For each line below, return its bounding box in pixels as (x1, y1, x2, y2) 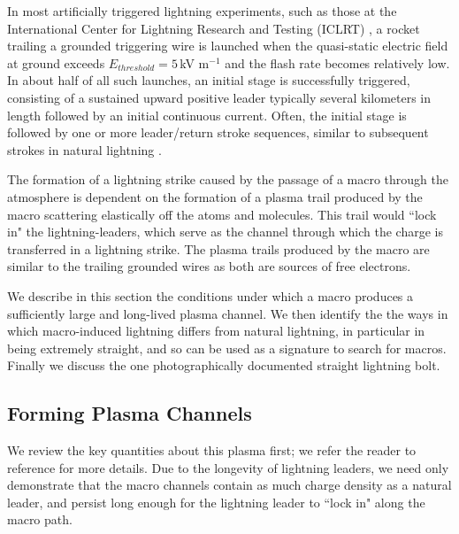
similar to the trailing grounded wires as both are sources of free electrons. (7, 257, 411, 275)
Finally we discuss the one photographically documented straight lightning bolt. (7, 356, 440, 375)
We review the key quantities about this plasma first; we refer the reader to (7, 441, 417, 460)
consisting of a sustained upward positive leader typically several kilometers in (7, 88, 432, 106)
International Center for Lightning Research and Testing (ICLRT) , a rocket (7, 19, 420, 37)
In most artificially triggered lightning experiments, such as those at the (7, 2, 397, 19)
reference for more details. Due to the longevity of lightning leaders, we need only (7, 458, 449, 476)
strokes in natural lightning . (7, 140, 162, 159)
